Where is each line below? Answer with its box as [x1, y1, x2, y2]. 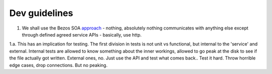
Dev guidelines [9, 7, 73, 18]
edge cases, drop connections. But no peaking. [9, 62, 108, 68]
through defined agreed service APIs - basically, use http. [22, 31, 142, 37]
